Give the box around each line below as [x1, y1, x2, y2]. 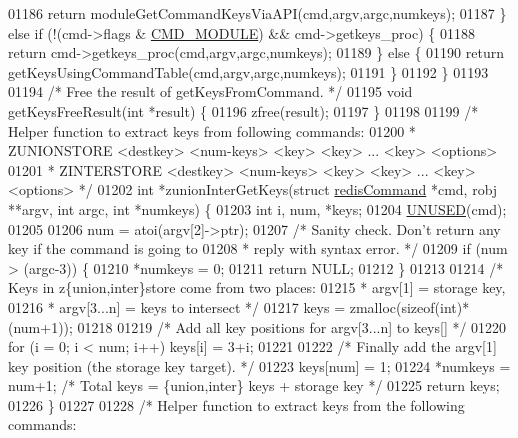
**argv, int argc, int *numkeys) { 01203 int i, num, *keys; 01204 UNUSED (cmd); [8, 198, 507, 219]
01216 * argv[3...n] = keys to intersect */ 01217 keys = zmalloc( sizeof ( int [8, 296, 457, 317]
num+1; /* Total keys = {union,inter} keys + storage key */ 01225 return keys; [8, 375, 500, 396]
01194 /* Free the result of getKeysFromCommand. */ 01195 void [8, 81, 413, 102]
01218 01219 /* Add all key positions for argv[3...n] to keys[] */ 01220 [77, 316, 507, 337]
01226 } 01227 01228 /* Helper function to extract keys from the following [8, 394, 465, 415]
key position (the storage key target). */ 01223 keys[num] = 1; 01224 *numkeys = [8, 355, 511, 376]
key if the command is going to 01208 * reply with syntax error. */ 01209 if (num [8, 238, 508, 259]
